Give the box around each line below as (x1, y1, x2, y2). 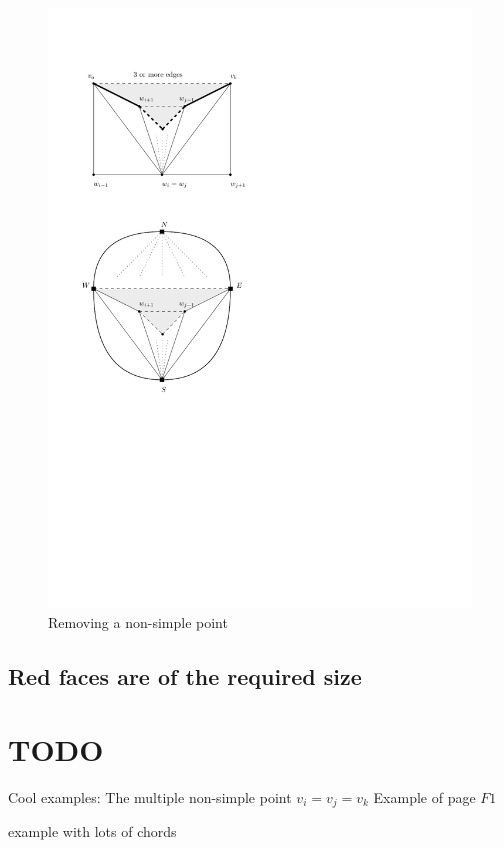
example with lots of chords (8, 821, 177, 842)
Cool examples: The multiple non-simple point (8, 787, 292, 808)
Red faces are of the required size (8, 660, 362, 691)
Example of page (373, 787, 476, 808)
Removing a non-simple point (48, 611, 228, 632)
